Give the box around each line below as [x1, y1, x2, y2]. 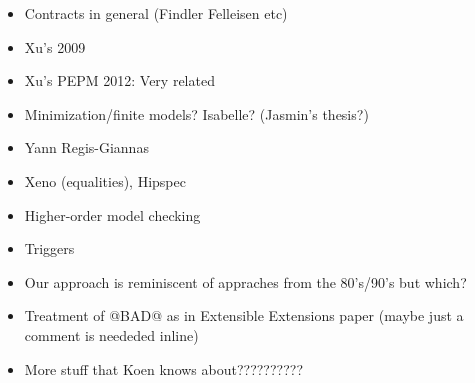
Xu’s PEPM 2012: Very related [24, 70, 215, 91]
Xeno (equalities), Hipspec [24, 170, 186, 191]
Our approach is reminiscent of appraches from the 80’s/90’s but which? [24, 271, 467, 292]
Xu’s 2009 [24, 36, 86, 57]
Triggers [24, 238, 75, 259]
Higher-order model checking [24, 204, 201, 225]
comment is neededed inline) [24, 324, 199, 345]
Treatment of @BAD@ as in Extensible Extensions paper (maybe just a [24, 305, 464, 326]
